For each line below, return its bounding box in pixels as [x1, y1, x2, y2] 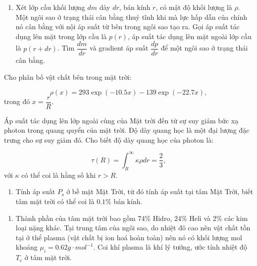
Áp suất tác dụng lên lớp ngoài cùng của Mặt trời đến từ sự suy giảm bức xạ [4, 115, 239, 125]
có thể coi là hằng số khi [21, 169, 96, 180]
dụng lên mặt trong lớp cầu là [15, 31, 107, 41]
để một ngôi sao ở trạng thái [161, 43, 248, 53]
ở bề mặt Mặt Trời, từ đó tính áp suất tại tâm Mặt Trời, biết [66, 186, 254, 197]
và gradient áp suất [90, 43, 149, 53]
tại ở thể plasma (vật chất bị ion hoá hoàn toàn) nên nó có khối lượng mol [15, 232, 242, 242]
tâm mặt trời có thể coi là [15, 196, 95, 206]
